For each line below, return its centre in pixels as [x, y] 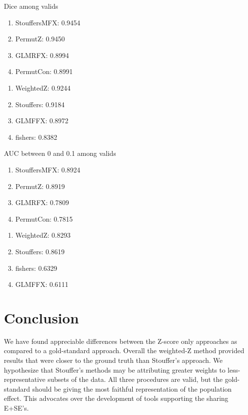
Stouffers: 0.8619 [40, 251]
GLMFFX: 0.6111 [42, 284]
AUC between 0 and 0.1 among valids [60, 153]
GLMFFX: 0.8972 [42, 121]
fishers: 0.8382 [36, 137]
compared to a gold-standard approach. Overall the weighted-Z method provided [124, 350]
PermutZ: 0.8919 [40, 186]
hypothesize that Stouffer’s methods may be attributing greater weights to [115, 369]
